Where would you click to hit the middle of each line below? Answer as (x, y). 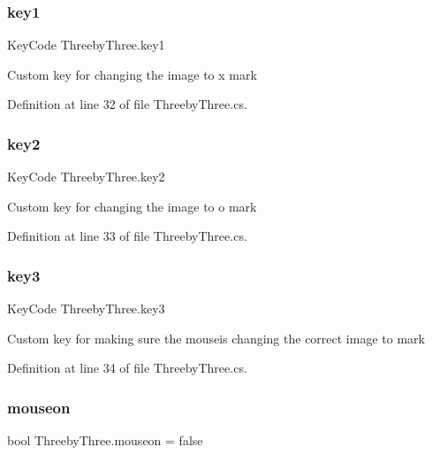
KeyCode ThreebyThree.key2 (86, 177)
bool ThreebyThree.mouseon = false (105, 440)
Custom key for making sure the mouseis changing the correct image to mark (216, 338)
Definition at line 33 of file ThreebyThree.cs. (127, 236)
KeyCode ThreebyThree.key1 (86, 45)
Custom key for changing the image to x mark (132, 74)
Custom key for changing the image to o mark (132, 206)
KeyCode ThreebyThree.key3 (86, 308)
